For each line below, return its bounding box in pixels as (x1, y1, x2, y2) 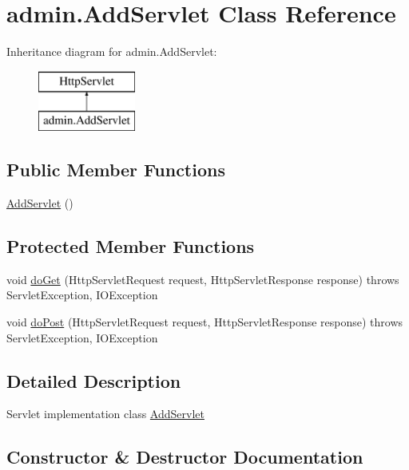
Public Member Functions (6, 157, 225, 182)
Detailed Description (6, 368, 181, 393)
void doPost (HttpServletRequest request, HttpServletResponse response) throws (6, 314, 403, 330)
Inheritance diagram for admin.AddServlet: (6, 43, 217, 60)
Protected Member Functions (6, 234, 255, 259)
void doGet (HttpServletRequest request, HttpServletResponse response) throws (6, 271, 399, 287)
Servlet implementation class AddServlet (6, 405, 204, 422)
